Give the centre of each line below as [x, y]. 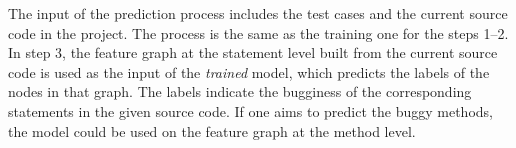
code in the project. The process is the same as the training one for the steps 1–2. [258, 32]
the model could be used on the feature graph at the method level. [212, 130]
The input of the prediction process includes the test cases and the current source [258, 13]
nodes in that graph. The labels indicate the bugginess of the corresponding [240, 91]
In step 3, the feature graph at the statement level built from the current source [253, 52]
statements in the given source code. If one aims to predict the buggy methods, [250, 110]
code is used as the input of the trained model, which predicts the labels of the [249, 71]
